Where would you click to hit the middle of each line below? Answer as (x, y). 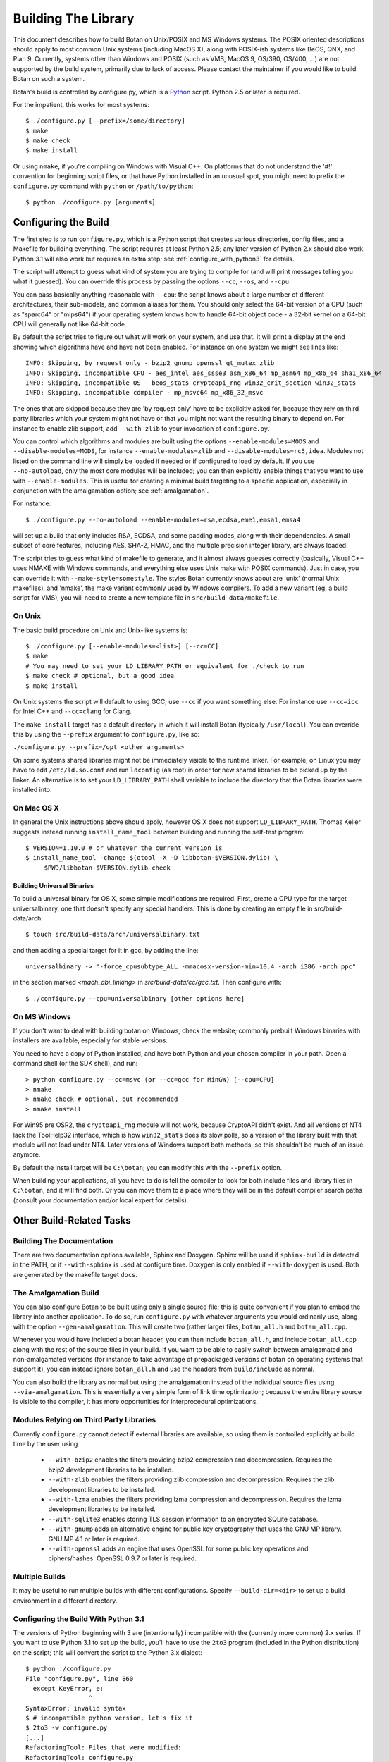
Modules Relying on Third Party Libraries (85, 1420)
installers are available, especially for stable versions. (91, 1040)
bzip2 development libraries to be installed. (111, 1470)
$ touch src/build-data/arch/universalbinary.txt (113, 935)
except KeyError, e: (68, 1688)
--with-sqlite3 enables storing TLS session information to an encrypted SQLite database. (183, 1519)
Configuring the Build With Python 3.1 (79, 1619)
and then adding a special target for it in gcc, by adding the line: (106, 950)
